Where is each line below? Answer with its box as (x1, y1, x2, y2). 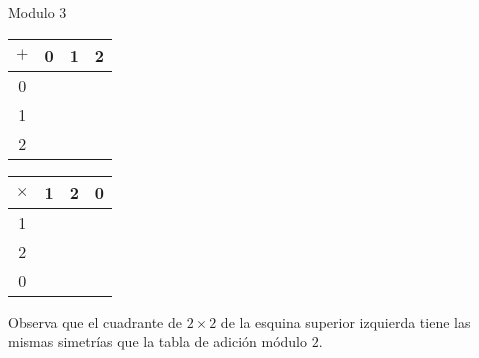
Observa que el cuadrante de (8, 311, 182, 332)
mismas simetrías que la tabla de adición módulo (8, 331, 307, 352)
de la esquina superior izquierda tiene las (220, 311, 471, 332)
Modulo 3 (8, 2, 67, 22)
